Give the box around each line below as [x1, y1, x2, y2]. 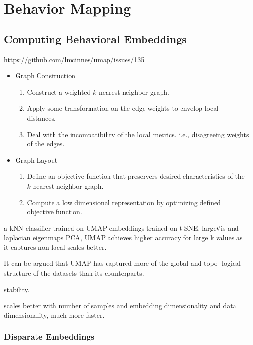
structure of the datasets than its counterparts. [4, 268, 144, 278]
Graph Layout [15, 155, 58, 165]
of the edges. [27, 138, 65, 149]
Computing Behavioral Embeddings [4, 31, 187, 46]
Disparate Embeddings [4, 330, 95, 343]
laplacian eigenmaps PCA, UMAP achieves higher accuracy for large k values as [4, 232, 243, 242]
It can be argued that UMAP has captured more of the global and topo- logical [4, 258, 241, 268]
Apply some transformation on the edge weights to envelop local [27, 103, 219, 113]
